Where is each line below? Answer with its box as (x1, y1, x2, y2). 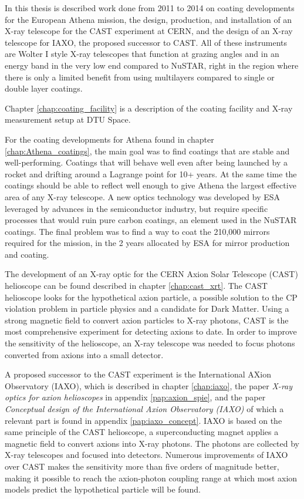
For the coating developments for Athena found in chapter (5, 133, 214, 145)
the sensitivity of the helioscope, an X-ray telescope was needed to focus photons (5, 337, 295, 349)
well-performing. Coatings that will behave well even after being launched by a (5, 156, 288, 168)
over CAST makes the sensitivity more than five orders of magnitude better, (5, 460, 279, 472)
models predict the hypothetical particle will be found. (5, 483, 201, 495)
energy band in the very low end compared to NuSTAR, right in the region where (5, 59, 299, 71)
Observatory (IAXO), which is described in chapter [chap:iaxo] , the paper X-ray (5, 379, 293, 392)
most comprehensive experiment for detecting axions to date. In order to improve (5, 325, 297, 338)
